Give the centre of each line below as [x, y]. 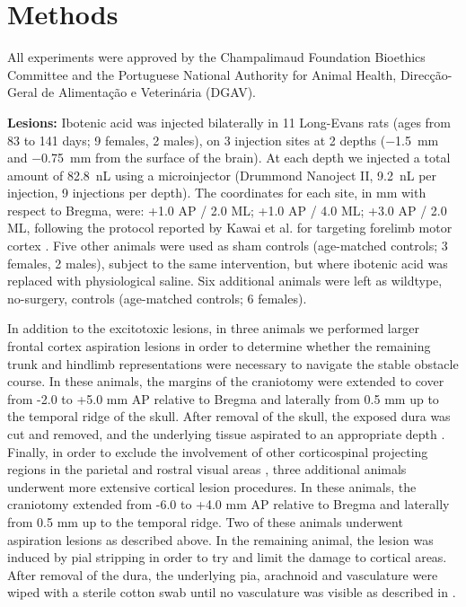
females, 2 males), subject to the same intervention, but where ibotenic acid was [228, 263]
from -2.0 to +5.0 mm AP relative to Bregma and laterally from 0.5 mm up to [223, 398]
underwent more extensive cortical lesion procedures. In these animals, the [212, 486]
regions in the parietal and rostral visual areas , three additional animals [207, 469]
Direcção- [426, 74]
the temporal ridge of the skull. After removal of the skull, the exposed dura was [229, 416]
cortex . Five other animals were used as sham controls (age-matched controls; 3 [228, 246]
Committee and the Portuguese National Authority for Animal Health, [202, 74]
